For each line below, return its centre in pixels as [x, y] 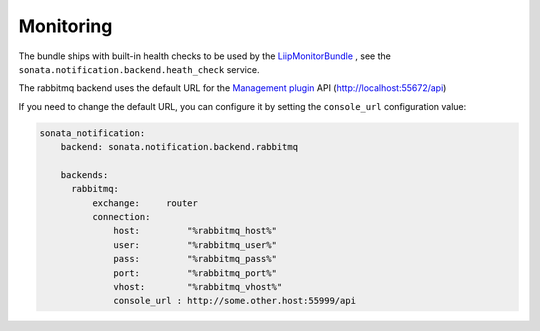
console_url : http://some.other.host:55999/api [235, 301]
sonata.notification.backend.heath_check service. [139, 69]
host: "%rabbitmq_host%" [195, 231]
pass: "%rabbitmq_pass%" [195, 259]
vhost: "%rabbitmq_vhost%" [198, 286]
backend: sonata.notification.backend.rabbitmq [179, 147]
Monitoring [65, 26]
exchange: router [145, 203]
